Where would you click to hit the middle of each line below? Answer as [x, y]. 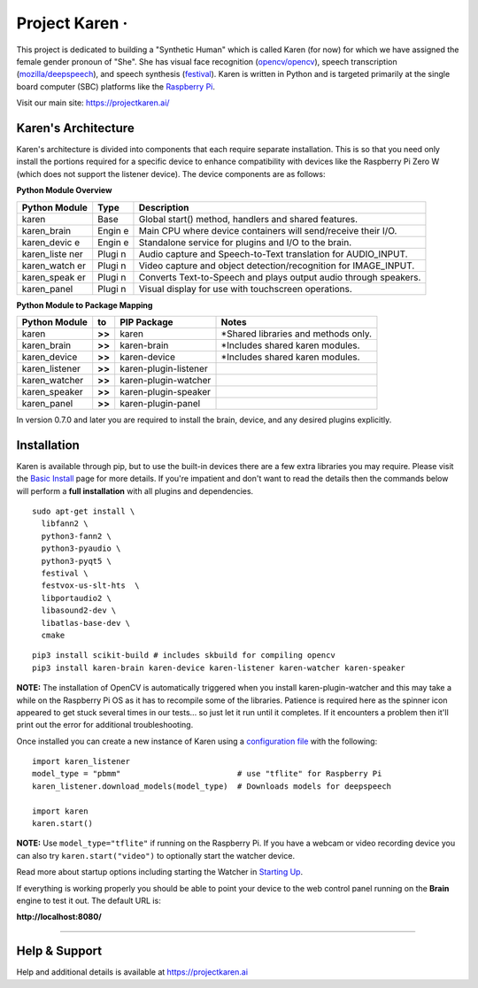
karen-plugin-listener [164, 368]
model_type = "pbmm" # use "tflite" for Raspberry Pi [207, 774]
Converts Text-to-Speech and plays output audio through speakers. [280, 277]
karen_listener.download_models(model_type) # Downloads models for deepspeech [212, 786]
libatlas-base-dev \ [86, 623]
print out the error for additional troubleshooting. [105, 725]
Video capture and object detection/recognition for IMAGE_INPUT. [277, 266]
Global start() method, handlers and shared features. [248, 219]
